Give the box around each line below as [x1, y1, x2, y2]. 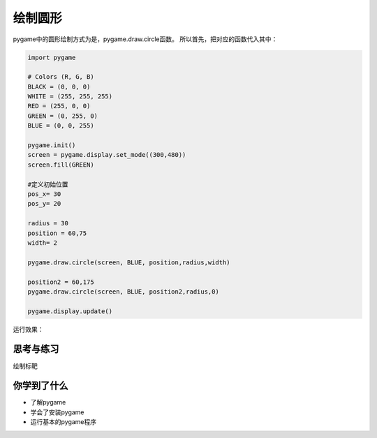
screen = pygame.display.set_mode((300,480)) [27, 151, 186, 159]
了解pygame [30, 398, 66, 407]
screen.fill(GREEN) [27, 160, 94, 169]
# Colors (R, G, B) [27, 73, 94, 81]
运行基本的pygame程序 [30, 418, 97, 426]
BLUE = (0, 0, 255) [27, 122, 94, 130]
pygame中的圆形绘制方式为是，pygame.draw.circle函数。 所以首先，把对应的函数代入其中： [13, 35, 278, 43]
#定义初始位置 [27, 180, 69, 188]
